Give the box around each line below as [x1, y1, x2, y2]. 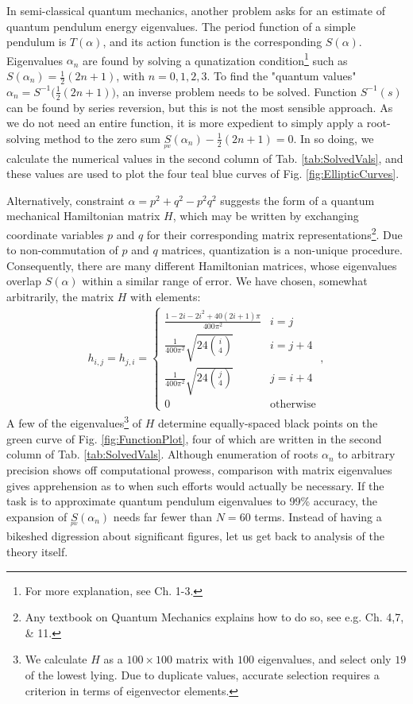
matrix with [176, 651, 234, 667]
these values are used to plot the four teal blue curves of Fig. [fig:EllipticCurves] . [6, 165, 399, 182]
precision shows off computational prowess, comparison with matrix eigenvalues [6, 461, 392, 478]
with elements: [130, 288, 201, 305]
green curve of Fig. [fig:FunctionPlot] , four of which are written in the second [6, 430, 382, 447]
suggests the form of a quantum [220, 191, 375, 208]
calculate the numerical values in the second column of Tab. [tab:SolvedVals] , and [6, 149, 403, 166]
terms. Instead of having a [254, 508, 382, 524]
